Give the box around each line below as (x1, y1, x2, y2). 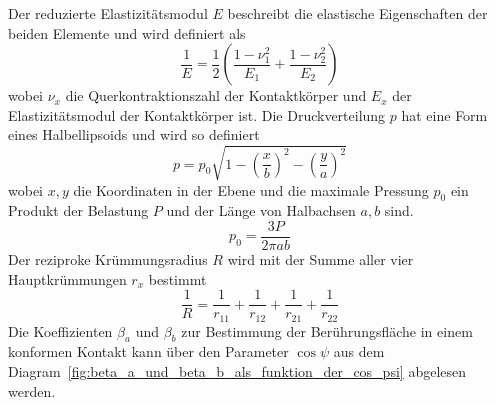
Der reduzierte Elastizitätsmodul (8, 3, 208, 23)
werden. (8, 380, 56, 401)
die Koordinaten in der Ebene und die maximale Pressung (73, 179, 429, 200)
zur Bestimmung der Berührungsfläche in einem (181, 320, 473, 341)
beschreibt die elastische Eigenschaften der (227, 3, 488, 23)
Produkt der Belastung (8, 200, 149, 221)
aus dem (333, 341, 385, 362)
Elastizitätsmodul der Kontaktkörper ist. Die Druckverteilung (8, 104, 386, 125)
